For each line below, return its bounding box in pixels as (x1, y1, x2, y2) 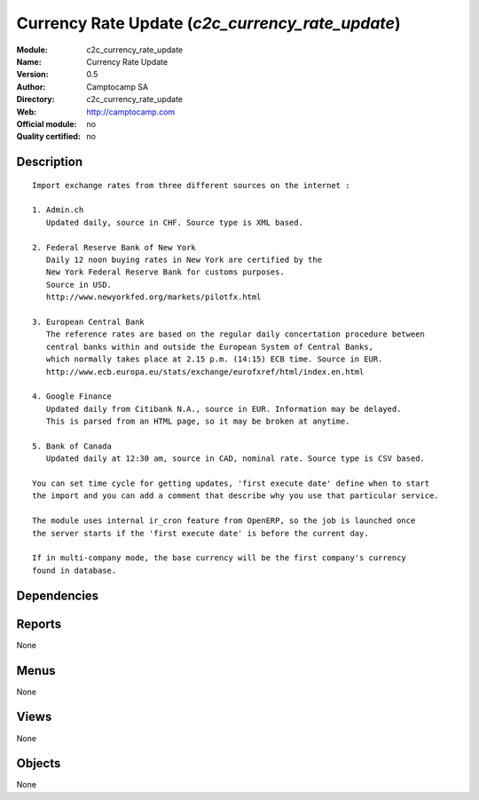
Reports (16, 616, 62, 631)
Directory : (16, 94, 55, 105)
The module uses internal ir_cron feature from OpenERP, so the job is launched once (32, 516, 416, 526)
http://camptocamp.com (86, 107, 176, 117)
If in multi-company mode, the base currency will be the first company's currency (32, 553, 407, 563)
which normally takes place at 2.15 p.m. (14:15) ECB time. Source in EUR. (45, 354, 383, 364)
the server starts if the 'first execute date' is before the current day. (32, 528, 369, 538)
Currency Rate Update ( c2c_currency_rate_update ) (16, 13, 401, 33)
